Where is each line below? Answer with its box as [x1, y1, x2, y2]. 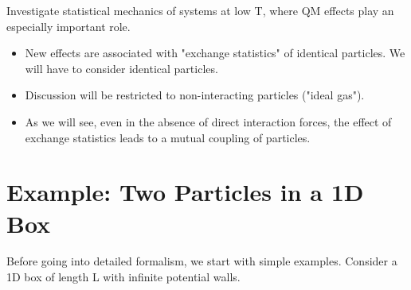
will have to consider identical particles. [25, 60, 218, 76]
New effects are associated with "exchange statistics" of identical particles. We [25, 44, 405, 61]
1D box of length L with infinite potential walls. [6, 269, 241, 285]
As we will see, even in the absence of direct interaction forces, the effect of [25, 113, 392, 130]
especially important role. [6, 17, 131, 34]
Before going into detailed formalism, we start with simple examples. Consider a [6, 253, 397, 269]
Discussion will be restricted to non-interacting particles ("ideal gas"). [25, 87, 365, 103]
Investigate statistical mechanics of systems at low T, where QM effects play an [6, 2, 394, 18]
